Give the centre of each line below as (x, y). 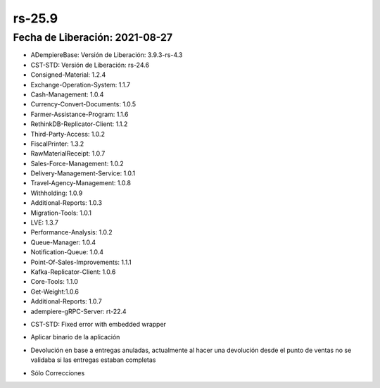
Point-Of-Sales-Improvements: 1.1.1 (81, 262)
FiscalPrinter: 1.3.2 (57, 144)
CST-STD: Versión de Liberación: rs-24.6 (90, 65)
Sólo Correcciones (58, 373)
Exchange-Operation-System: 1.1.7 (81, 85)
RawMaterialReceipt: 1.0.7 (68, 154)
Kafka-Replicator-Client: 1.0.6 (73, 272)
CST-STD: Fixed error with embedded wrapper (99, 324)
